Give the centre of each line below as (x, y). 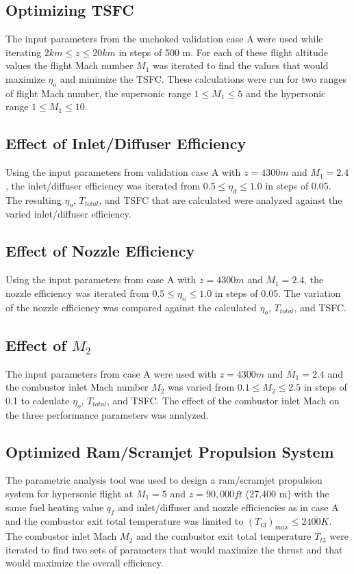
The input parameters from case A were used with (111, 373)
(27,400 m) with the (287, 493)
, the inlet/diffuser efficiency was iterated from (103, 185)
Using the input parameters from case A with (101, 279)
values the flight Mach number (69, 65)
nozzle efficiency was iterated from (77, 292)
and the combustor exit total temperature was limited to (125, 521)
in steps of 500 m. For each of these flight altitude (223, 52)
